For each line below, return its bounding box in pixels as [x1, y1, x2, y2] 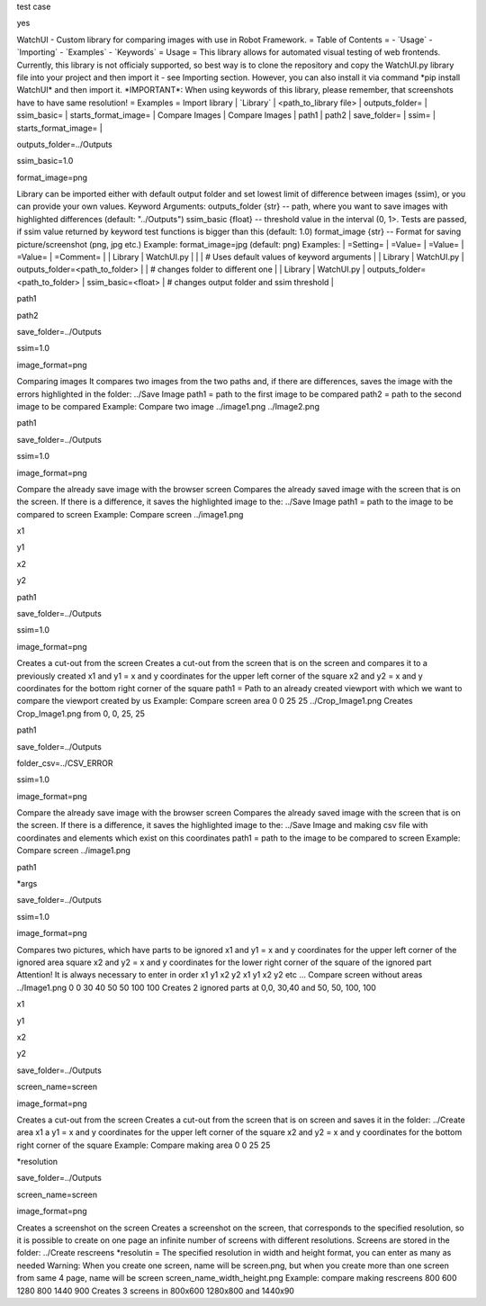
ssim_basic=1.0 [16, 156, 74, 167]
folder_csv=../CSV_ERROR [16, 757, 113, 769]
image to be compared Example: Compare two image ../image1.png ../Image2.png [16, 401, 319, 411]
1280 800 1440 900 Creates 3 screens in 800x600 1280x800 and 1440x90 [16, 1285, 294, 1296]
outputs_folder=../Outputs [16, 139, 112, 149]
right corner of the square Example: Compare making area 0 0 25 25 [16, 1139, 271, 1150]
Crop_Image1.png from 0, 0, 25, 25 [16, 707, 146, 719]
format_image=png [16, 172, 88, 183]
